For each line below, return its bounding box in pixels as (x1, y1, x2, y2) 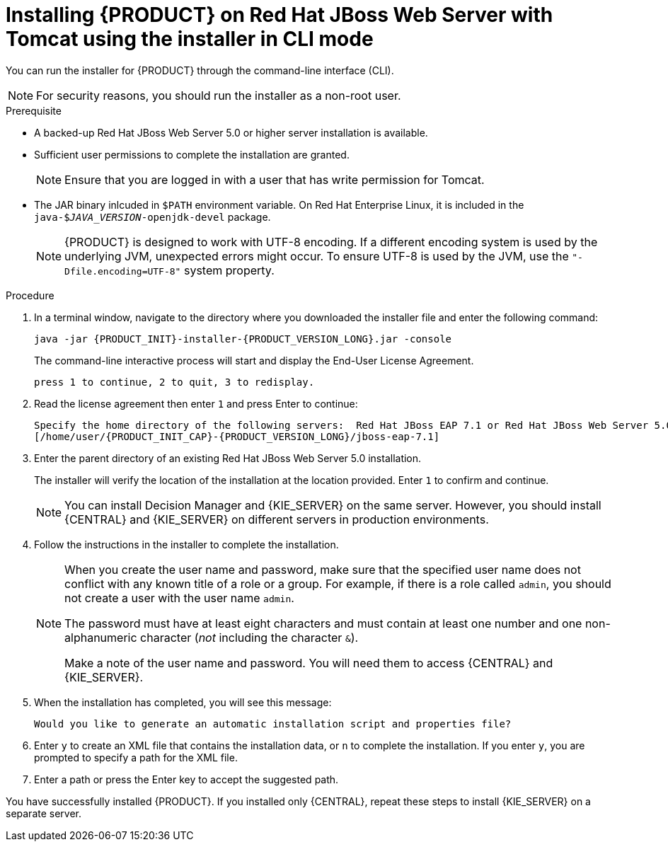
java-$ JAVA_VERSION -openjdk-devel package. (34, 210, 271, 223)
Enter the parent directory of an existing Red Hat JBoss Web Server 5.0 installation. (34, 451, 422, 464)
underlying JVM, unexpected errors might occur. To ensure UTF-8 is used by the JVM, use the (64, 248, 569, 263)
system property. (183, 263, 275, 277)
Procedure (6, 289, 54, 301)
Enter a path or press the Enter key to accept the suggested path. (34, 773, 339, 785)
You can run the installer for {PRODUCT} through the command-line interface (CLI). (6, 64, 394, 76)
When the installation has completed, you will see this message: (34, 696, 332, 708)
